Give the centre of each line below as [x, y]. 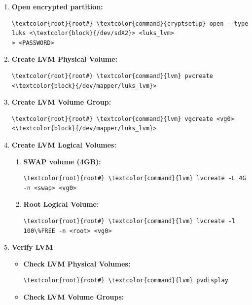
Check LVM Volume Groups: [74, 296]
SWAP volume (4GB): [62, 161]
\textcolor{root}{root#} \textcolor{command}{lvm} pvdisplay [126, 281]
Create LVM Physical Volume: [65, 59]
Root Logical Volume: [61, 204]
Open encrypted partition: [57, 6]
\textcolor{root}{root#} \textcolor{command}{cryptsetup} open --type [130, 23]
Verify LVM [32, 247]
